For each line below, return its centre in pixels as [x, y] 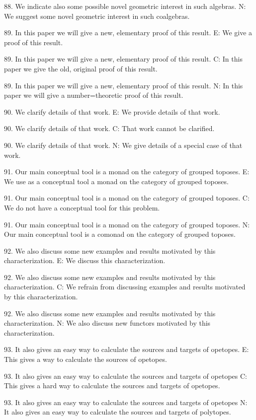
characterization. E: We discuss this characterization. [85, 260]
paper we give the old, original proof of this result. [81, 68]
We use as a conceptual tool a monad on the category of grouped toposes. [116, 181]
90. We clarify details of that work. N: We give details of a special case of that [123, 145]
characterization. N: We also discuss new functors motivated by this [107, 323]
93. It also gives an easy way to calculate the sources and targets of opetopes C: [126, 376]
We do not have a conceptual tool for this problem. [82, 207]
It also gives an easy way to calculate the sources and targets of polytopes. [118, 412]
